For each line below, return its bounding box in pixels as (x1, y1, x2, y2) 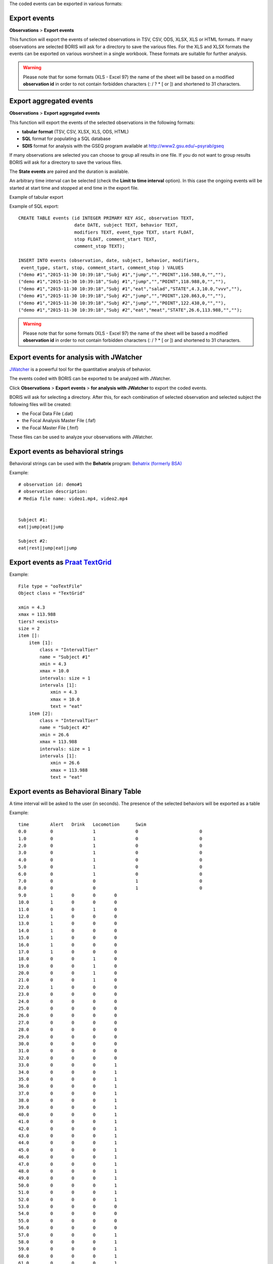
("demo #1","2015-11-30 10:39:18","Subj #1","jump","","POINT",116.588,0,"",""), (18, 272, 226, 278)
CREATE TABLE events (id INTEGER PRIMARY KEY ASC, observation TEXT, (18, 215, 195, 221)
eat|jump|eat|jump (18, 524, 64, 530)
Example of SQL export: (9, 203, 59, 209)
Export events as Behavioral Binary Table (9, 787, 142, 796)
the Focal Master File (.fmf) (22, 425, 79, 431)
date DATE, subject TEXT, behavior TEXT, (74, 222, 178, 228)
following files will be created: (9, 401, 72, 407)
